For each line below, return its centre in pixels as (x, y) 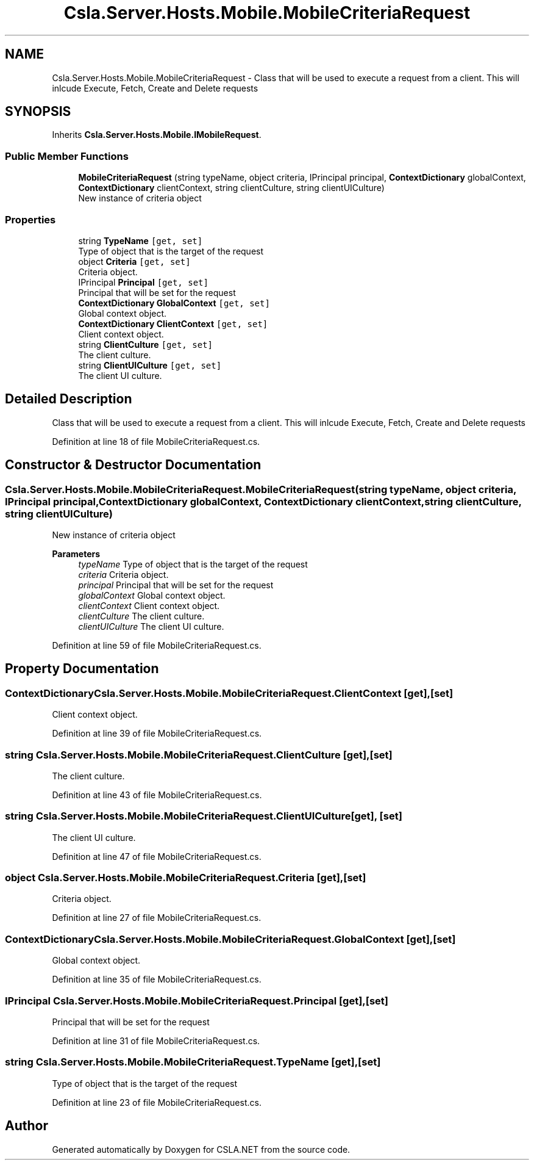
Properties (30, 219)
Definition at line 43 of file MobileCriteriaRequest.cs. (157, 795)
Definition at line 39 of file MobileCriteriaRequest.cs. (157, 734)
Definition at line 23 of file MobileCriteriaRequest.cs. (157, 1102)
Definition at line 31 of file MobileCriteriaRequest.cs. (156, 1041)
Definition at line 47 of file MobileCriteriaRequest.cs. (157, 856)
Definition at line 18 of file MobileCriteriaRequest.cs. (156, 441)
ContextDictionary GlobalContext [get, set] (174, 303)
